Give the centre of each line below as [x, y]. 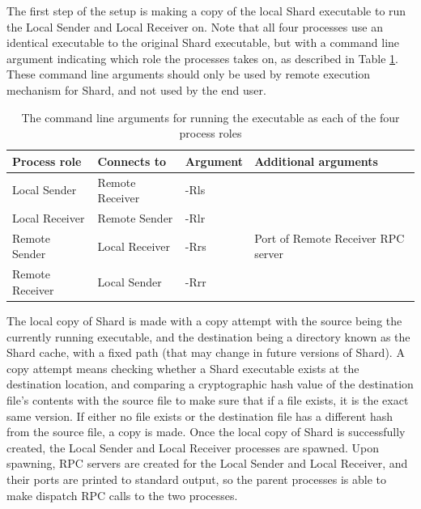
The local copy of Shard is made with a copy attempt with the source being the [204, 320]
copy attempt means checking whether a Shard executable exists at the [183, 368]
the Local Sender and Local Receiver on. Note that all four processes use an [195, 26]
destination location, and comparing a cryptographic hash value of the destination [210, 384]
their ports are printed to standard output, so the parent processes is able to [197, 479]
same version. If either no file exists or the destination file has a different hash [200, 416]
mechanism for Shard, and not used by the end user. [136, 89]
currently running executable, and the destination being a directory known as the [208, 336]
